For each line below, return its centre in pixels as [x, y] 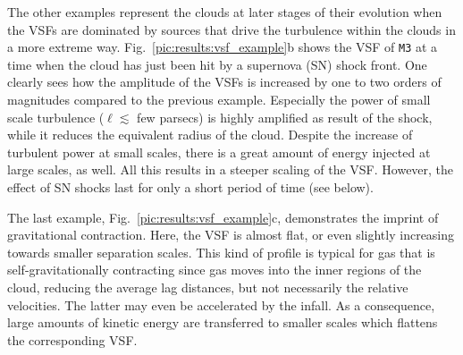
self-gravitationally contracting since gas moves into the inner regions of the [215, 270]
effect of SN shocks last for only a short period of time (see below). [190, 187]
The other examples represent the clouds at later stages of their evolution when [225, 12]
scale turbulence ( [56, 117]
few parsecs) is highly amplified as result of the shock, [285, 117]
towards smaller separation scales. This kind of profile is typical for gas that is [221, 252]
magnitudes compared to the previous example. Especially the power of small [219, 100]
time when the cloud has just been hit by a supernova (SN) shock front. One [217, 64]
